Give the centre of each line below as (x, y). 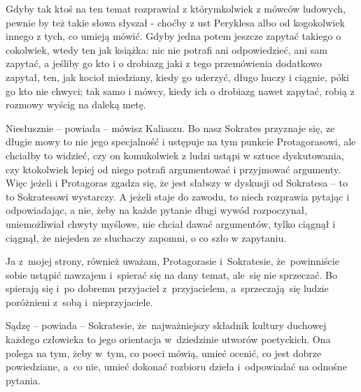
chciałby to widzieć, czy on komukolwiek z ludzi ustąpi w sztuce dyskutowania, (175, 155)
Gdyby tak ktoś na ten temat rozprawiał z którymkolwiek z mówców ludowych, (176, 8)
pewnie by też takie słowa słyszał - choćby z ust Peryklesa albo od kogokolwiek (175, 22)
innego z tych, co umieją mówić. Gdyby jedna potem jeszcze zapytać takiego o (174, 36)
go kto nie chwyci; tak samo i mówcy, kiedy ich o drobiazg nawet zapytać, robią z (180, 90)
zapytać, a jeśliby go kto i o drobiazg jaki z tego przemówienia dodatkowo (164, 63)
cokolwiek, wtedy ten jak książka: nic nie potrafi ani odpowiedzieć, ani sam (167, 49)
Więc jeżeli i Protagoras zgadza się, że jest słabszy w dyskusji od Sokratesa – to (177, 183)
